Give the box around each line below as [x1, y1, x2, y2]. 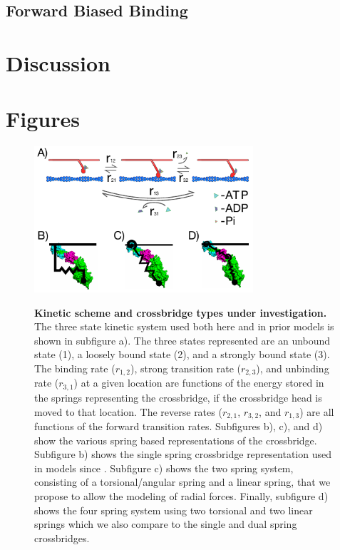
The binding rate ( [34, 361, 115, 376]
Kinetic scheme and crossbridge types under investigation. [34, 305, 327, 320]
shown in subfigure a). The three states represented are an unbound [34, 332, 331, 347]
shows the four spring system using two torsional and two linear [34, 502, 313, 517]
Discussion [6, 48, 110, 77]
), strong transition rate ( [130, 361, 242, 376]
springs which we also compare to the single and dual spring [34, 516, 297, 531]
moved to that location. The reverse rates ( [34, 404, 222, 419]
